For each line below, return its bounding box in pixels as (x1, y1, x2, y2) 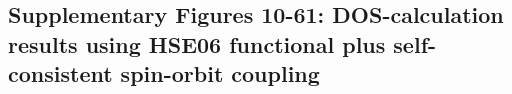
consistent (8, 58, 113, 89)
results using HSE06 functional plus (8, 28, 386, 59)
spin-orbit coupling (120, 58, 320, 89)
